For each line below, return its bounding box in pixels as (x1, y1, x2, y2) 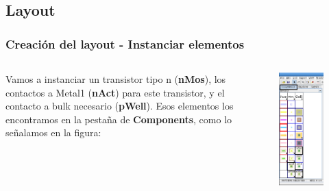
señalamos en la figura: (5, 125, 101, 140)
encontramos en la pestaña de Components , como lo (5, 112, 232, 126)
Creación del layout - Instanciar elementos (5, 35, 245, 52)
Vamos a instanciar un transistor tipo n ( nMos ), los (5, 72, 226, 86)
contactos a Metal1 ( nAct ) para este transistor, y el (5, 85, 225, 99)
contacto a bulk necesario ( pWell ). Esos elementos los (5, 99, 234, 113)
